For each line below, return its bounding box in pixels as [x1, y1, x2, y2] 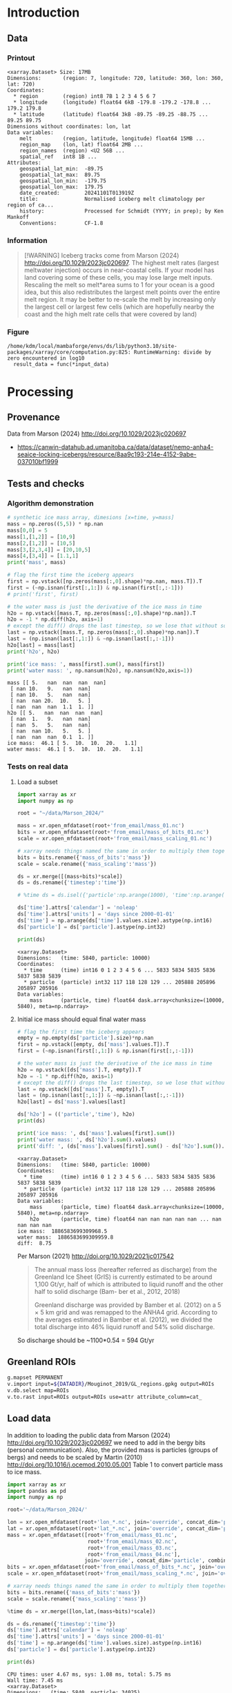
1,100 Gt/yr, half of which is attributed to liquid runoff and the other [34, 1279, 224, 1288]
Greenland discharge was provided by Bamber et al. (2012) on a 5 [34, 1300, 222, 1309]
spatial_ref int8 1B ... [19, 153, 97, 160]
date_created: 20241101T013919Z [19, 189, 135, 196]
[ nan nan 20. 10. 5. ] [10, 697, 91, 705]
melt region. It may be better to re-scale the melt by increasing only [23, 296, 216, 304]
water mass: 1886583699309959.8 [17, 1234, 114, 1241]
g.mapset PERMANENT [7, 1374, 64, 1382]
